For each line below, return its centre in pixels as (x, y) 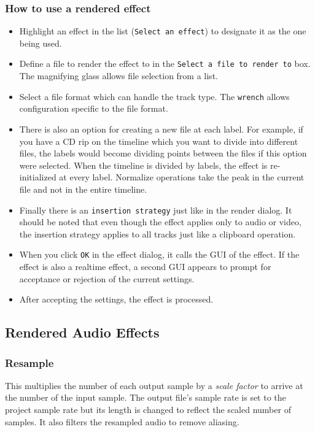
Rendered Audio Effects (82, 332)
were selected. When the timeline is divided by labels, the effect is (143, 165)
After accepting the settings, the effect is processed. (116, 299)
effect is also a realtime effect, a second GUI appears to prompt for (145, 267)
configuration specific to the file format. (94, 108)
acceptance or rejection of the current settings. (107, 278)
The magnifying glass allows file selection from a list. (119, 76)
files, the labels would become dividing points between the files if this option (163, 153)
